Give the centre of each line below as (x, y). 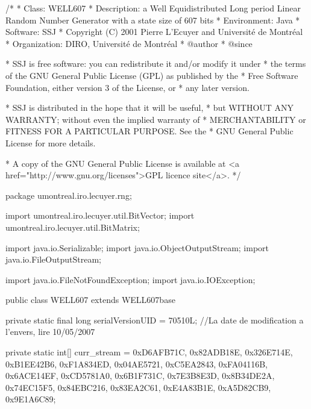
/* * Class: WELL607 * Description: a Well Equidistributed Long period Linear (153, 8)
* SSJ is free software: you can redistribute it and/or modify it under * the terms (156, 64)
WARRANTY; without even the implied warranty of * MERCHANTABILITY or (156, 119)
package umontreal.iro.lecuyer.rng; (69, 195)
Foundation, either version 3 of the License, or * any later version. (127, 87)
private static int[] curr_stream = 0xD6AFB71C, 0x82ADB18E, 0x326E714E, (149, 352)
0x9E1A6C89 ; (31, 399)
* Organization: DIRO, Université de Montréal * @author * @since (129, 43)
